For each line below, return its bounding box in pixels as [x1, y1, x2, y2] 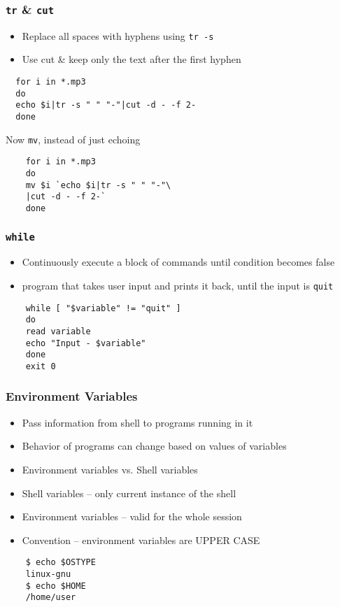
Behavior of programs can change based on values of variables [22, 438, 287, 453]
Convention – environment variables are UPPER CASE [22, 532, 260, 547]
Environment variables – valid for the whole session [22, 509, 242, 524]
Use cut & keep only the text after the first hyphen [22, 52, 241, 66]
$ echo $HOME [25, 580, 86, 591]
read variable [25, 326, 91, 336]
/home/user [25, 592, 76, 603]
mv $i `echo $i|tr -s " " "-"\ [25, 180, 171, 190]
